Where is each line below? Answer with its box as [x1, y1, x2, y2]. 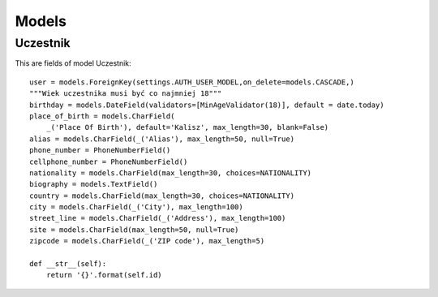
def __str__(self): [29, 260, 107, 269]
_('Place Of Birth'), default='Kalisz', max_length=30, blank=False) [45, 123, 329, 132]
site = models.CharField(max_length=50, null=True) [29, 225, 239, 235]
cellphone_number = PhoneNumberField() [29, 157, 188, 166]
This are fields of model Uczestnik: [15, 58, 131, 68]
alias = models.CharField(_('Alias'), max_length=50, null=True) [29, 134, 295, 144]
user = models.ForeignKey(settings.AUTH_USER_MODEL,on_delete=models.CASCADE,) [29, 77, 354, 87]
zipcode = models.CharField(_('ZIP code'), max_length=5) [29, 236, 265, 246]
